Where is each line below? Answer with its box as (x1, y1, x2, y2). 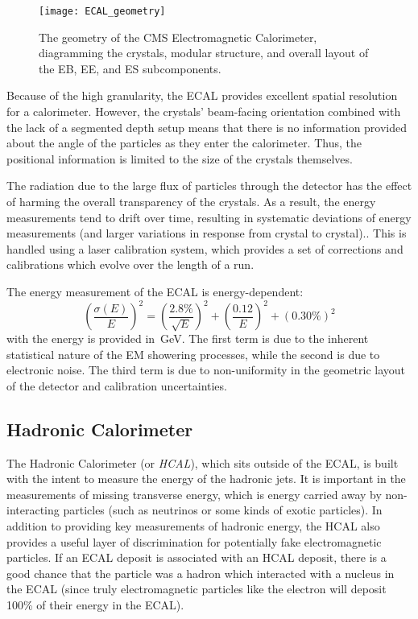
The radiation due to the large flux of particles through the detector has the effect (6, 177, 412, 194)
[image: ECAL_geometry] (39, 6, 166, 17)
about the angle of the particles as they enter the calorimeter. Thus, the (6, 134, 362, 151)
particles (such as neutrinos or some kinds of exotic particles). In (63, 501, 383, 518)
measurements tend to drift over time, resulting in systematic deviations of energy (6, 208, 412, 225)
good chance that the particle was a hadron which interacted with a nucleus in (6, 564, 395, 581)
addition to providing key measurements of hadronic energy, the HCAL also (6, 518, 380, 534)
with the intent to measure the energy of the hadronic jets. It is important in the (6, 470, 406, 487)
